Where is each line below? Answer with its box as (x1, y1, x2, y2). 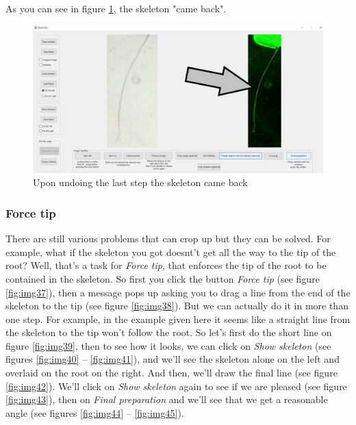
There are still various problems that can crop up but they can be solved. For (5, 231, 331, 246)
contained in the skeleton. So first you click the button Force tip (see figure (5, 271, 320, 285)
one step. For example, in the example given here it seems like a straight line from (5, 311, 351, 326)
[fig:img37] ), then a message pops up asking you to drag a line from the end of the (5, 285, 351, 299)
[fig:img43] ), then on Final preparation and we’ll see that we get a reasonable (5, 392, 328, 407)
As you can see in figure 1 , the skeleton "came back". (5, 1, 227, 15)
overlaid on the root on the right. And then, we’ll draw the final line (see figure (5, 365, 338, 380)
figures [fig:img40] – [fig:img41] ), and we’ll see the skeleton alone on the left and (5, 352, 340, 366)
